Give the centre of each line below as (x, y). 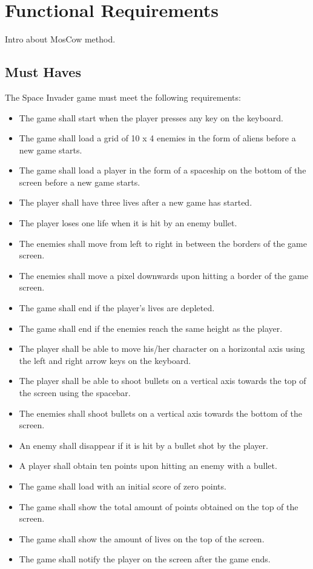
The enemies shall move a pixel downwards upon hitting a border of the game (163, 275)
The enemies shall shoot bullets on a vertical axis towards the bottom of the (160, 413)
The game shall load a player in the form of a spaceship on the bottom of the (163, 170)
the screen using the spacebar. (75, 393)
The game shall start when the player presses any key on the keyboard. (151, 117)
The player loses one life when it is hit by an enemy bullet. (128, 223)
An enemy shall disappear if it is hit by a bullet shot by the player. (143, 445)
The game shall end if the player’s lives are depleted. (117, 308)
